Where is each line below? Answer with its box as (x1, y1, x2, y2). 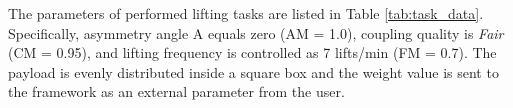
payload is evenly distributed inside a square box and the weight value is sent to (8, 61, 499, 82)
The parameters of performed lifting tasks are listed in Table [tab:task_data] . (8, 3, 484, 23)
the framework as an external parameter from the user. (8, 81, 345, 102)
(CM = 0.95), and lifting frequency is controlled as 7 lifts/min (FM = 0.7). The (8, 42, 497, 63)
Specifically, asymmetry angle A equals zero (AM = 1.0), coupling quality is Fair (8, 22, 504, 43)
